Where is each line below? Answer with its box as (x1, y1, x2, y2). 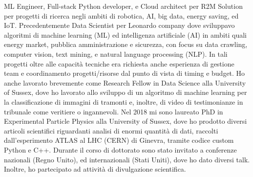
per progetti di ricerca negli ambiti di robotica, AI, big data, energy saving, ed (4, 10, 239, 21)
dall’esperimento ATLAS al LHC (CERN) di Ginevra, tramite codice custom (4, 135, 234, 145)
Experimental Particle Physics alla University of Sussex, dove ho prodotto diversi (4, 116, 247, 126)
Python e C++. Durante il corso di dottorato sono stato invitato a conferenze (4, 144, 237, 155)
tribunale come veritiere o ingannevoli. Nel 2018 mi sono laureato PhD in (4, 106, 223, 116)
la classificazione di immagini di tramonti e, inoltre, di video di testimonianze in (4, 96, 243, 107)
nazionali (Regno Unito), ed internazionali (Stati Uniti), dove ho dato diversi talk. (4, 154, 250, 164)
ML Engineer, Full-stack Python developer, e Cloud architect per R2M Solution (4, 1, 243, 11)
